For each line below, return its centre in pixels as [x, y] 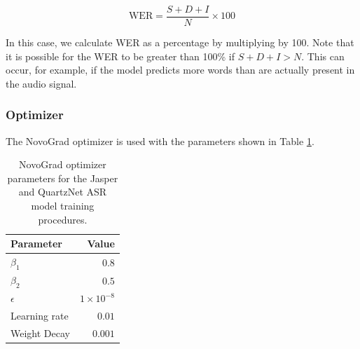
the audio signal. [41, 83]
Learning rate [40, 315]
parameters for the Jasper [63, 178]
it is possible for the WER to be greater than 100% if [120, 56]
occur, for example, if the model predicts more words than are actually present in [180, 70]
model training [63, 206]
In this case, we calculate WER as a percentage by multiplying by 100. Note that [180, 42]
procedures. [63, 219]
